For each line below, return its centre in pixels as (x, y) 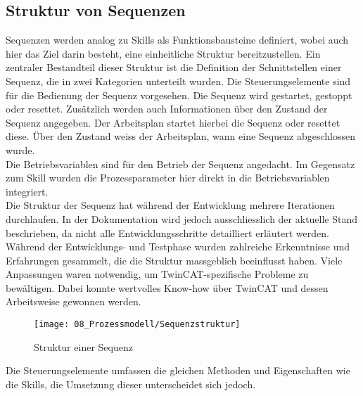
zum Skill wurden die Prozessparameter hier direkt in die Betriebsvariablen (168, 178)
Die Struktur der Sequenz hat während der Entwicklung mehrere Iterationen (170, 205)
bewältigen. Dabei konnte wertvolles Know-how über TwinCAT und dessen (167, 287)
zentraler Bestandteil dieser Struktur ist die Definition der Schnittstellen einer (174, 67)
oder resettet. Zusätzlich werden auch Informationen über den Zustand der (167, 109)
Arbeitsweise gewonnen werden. (74, 301)
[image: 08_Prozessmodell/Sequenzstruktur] (137, 325)
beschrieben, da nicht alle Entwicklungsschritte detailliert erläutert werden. (167, 232)
